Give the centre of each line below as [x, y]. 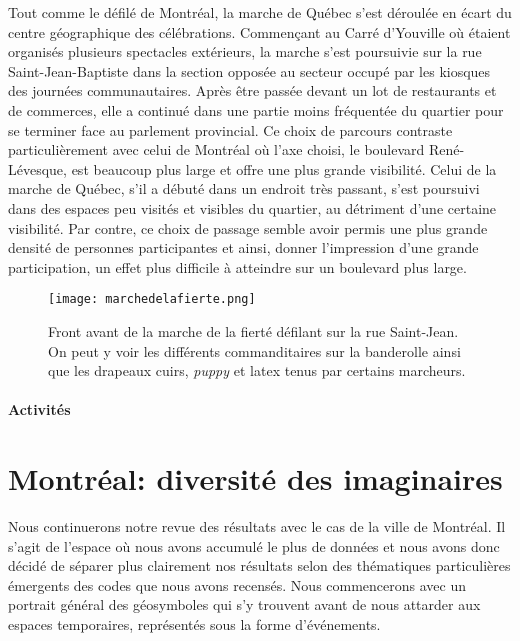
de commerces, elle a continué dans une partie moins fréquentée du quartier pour [256, 109]
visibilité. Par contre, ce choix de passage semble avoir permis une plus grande [248, 227]
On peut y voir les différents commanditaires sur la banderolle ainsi [254, 350]
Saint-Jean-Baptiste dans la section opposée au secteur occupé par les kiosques [249, 70]
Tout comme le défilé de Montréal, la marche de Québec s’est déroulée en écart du [260, 12]
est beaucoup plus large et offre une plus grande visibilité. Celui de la [284, 168]
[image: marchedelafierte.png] [152, 299]
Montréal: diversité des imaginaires [255, 478]
